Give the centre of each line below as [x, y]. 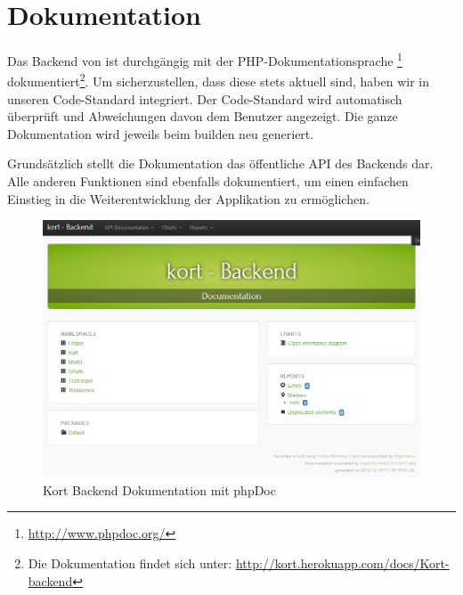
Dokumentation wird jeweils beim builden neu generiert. [161, 133]
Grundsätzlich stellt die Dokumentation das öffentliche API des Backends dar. [220, 163]
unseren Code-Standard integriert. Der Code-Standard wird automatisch [205, 98]
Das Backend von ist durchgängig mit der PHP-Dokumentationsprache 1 [205, 59]
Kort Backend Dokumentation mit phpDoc [159, 489]
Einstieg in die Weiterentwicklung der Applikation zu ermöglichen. [188, 198]
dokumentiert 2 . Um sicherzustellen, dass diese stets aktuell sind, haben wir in [219, 80]
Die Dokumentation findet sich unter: [130, 562]
